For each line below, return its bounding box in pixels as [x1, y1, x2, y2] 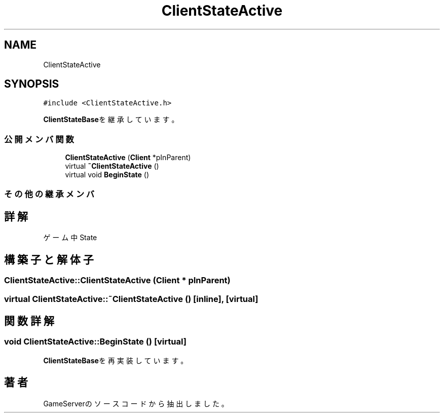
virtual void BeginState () [65, 170, 150, 179]
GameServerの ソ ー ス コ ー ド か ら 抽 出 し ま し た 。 [43, 399, 229, 408]
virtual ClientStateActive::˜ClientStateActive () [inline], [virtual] [4, 293, 258, 304]
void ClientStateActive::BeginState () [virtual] [4, 336, 187, 347]
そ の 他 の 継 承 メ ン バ [4, 188, 95, 199]
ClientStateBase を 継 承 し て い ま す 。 [43, 115, 179, 124]
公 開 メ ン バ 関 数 [4, 134, 74, 144]
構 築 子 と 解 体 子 [4, 253, 94, 266]
